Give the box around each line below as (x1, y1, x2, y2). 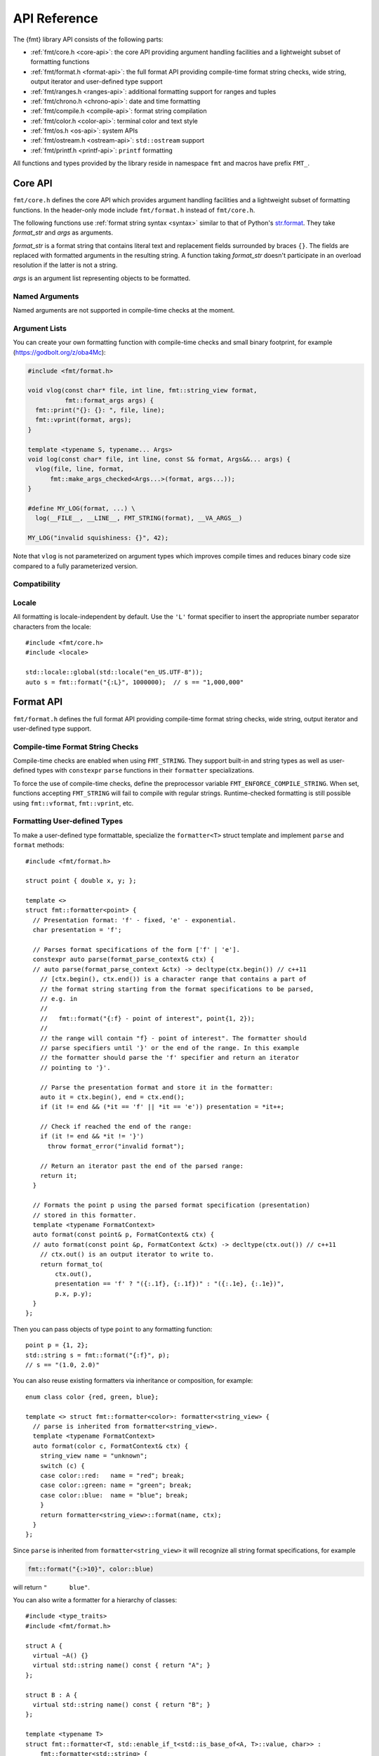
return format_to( (39, 1260, 104, 1268)
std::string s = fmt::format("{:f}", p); (25, 1351, 170, 1359)
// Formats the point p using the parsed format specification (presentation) (32, 1201, 311, 1210)
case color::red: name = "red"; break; (39, 1472, 185, 1479)
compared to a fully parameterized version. (13, 562, 138, 570)
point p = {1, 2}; (25, 1342, 89, 1349)
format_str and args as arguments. (13, 228, 114, 237)
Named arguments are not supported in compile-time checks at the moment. (13, 306, 235, 315)
